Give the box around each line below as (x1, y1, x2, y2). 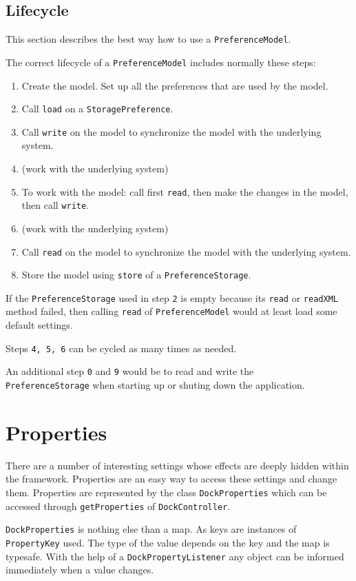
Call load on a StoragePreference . (21, 101, 174, 116)
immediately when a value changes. (6, 562, 154, 577)
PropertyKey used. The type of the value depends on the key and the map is (6, 535, 330, 549)
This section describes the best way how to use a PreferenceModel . (6, 32, 291, 46)
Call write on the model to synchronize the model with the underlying (21, 124, 322, 139)
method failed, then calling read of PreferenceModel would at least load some (6, 304, 337, 318)
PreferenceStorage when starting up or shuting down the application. (6, 378, 305, 392)
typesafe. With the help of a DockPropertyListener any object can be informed (6, 549, 344, 563)
